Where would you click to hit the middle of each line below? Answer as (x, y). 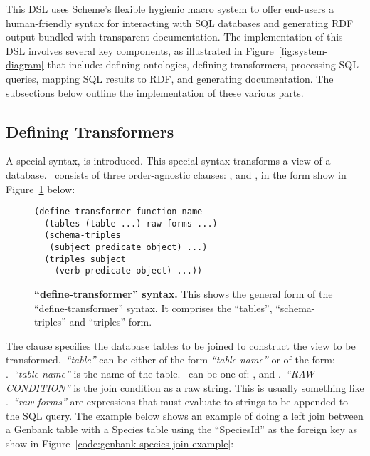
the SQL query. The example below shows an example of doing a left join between (185, 415)
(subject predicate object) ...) (128, 248)
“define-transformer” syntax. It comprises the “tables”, (153, 307)
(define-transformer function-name (118, 212)
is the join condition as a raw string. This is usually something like (219, 387)
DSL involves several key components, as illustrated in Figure (140, 50)
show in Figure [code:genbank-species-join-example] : (120, 444)
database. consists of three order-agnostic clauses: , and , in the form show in (176, 174)
